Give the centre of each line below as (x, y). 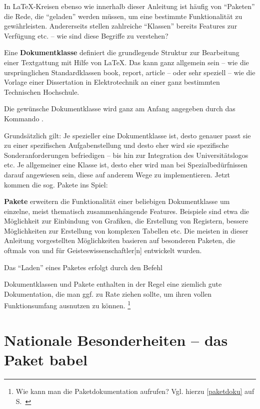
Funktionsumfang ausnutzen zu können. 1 (67, 305)
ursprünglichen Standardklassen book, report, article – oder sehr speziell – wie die (130, 72)
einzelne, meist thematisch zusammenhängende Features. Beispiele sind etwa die (127, 211)
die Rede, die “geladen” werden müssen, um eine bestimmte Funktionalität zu (123, 16)
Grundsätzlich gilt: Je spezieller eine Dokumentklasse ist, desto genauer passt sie (127, 135)
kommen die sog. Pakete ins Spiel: (56, 184)
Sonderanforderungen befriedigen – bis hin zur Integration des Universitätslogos (126, 155)
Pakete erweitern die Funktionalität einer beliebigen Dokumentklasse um (117, 201)
